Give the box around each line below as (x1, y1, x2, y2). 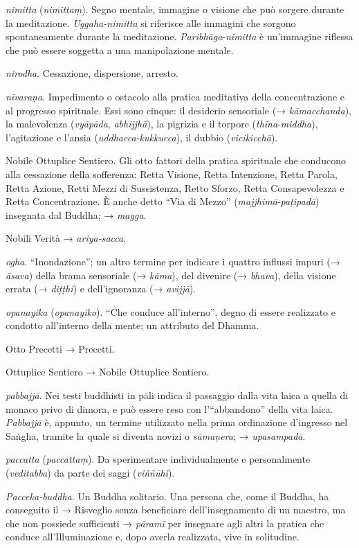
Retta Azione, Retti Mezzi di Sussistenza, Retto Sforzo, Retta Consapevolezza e (6, 180, 344, 195)
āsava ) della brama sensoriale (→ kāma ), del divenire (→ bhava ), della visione (6, 267, 336, 282)
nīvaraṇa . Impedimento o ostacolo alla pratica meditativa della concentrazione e (6, 89, 344, 103)
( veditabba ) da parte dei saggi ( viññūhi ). (6, 466, 175, 480)
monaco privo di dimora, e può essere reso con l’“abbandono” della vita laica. (6, 401, 333, 416)
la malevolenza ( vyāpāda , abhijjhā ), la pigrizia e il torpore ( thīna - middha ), (6, 116, 318, 131)
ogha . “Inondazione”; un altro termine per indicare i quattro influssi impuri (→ (6, 254, 340, 268)
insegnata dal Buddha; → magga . (6, 207, 147, 222)
